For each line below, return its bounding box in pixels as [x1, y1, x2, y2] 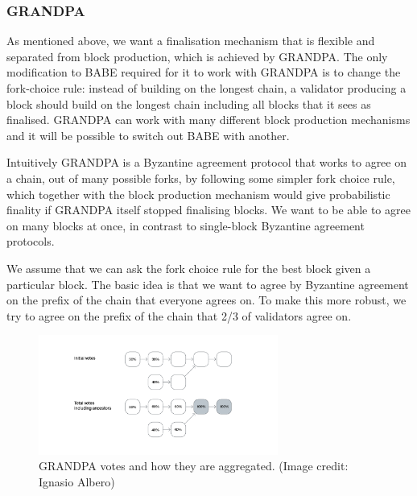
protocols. [6, 233, 55, 250]
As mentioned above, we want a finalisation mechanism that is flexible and [6, 32, 375, 49]
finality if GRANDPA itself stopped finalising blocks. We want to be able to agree [6, 201, 411, 218]
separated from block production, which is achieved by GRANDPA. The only [6, 48, 388, 64]
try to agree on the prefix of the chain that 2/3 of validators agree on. [6, 307, 352, 324]
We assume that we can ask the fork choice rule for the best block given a [6, 259, 371, 276]
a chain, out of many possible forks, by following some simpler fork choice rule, [6, 169, 395, 186]
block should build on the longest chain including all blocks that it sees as [6, 95, 371, 112]
